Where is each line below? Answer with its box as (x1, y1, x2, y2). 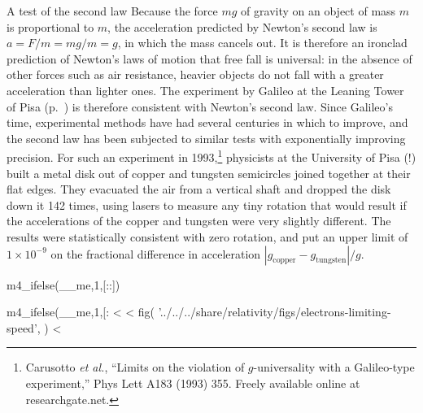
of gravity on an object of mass (241, 2, 396, 19)
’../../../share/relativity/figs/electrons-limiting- (158, 303, 391, 320)
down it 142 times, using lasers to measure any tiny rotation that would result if (7, 196, 407, 213)
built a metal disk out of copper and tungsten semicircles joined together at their (7, 164, 411, 181)
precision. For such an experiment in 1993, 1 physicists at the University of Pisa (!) (7, 146, 416, 165)
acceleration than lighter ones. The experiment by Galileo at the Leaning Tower (7, 81, 404, 98)
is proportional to (7, 18, 94, 35)
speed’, (7, 319, 41, 336)
